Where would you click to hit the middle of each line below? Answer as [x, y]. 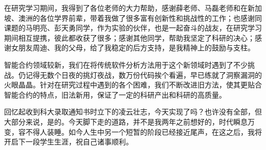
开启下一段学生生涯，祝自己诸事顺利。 [69, 142]
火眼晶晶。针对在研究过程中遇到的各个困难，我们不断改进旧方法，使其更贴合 [133, 85]
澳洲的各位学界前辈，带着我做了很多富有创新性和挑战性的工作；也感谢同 [140, 18]
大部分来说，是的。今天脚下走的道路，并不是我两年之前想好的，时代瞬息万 [129, 121]
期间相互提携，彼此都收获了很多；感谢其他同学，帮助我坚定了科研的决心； [129, 37]
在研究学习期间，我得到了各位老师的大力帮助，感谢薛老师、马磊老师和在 [126, 8]
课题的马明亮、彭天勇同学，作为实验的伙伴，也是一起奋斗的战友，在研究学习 [133, 28]
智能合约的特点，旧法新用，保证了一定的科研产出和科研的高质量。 [115, 94]
